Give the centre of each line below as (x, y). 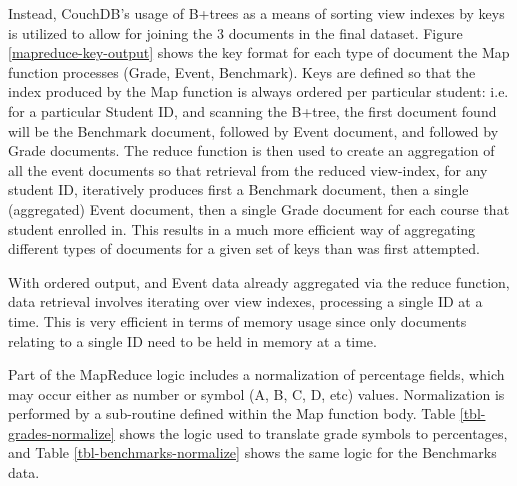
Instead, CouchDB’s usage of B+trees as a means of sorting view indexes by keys (256, 13)
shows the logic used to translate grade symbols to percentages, (313, 432)
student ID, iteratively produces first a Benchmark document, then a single (238, 189)
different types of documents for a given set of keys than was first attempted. (244, 248)
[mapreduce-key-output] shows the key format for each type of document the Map (259, 52)
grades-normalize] (61, 432)
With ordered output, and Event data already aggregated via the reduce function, (259, 281)
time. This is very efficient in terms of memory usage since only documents (237, 320)
